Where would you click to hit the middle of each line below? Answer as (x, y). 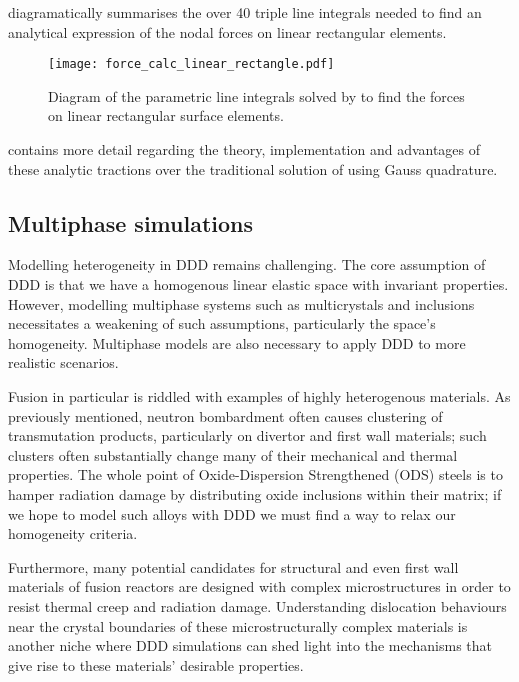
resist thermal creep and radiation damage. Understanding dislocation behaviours (257, 605)
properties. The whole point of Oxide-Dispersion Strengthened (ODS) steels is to (255, 474)
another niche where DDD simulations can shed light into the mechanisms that (250, 645)
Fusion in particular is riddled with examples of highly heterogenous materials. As (259, 395)
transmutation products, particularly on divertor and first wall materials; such (247, 435)
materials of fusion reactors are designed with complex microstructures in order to (259, 586)
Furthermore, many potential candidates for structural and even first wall (233, 566)
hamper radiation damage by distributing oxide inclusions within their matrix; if (255, 493)
